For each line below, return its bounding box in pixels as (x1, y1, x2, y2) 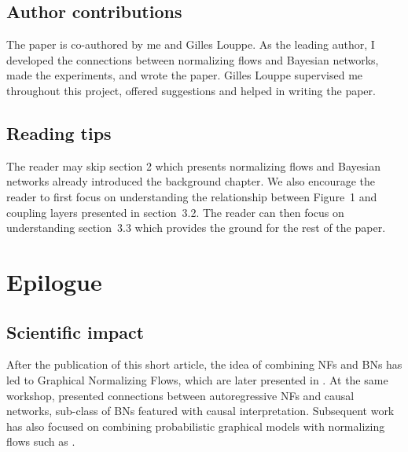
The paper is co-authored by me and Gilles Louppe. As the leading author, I (6, 36, 375, 53)
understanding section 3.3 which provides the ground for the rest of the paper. (6, 219, 386, 236)
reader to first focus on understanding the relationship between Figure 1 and (6, 188, 377, 204)
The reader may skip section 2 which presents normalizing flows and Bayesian (6, 157, 380, 174)
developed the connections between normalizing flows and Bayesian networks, (6, 51, 379, 68)
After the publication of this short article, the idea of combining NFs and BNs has (6, 356, 402, 373)
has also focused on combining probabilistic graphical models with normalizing (6, 417, 385, 434)
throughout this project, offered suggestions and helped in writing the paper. (6, 82, 376, 98)
